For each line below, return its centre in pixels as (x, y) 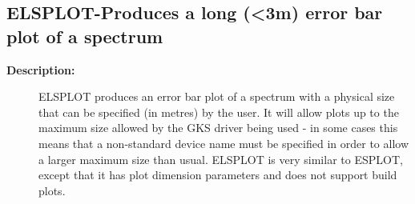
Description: (41, 69)
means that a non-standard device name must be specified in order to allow (224, 143)
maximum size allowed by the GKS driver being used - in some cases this (218, 128)
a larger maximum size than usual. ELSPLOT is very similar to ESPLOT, (221, 159)
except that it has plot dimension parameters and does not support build (218, 175)
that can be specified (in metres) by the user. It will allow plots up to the (219, 112)
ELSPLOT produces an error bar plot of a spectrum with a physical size (217, 96)
